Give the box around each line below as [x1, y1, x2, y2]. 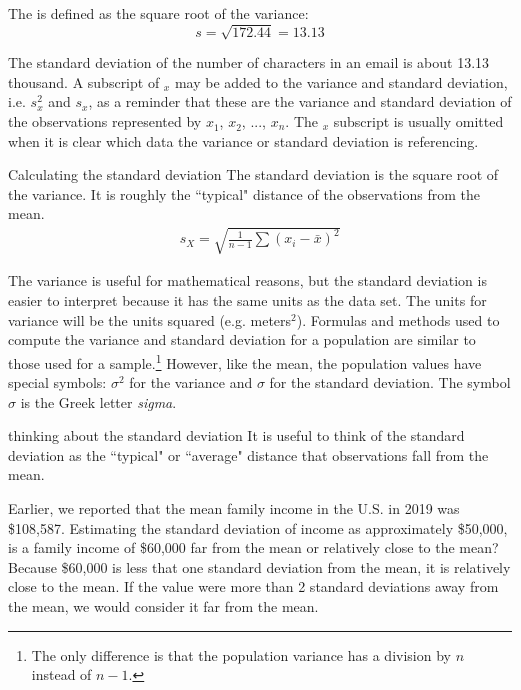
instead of [31, 664, 92, 685]
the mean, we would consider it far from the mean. [8, 596, 319, 617]
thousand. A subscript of [8, 71, 160, 92]
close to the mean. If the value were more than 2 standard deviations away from [8, 576, 499, 597]
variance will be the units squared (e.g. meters [8, 309, 292, 330]
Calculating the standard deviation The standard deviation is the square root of [8, 164, 499, 185]
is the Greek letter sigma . [20, 391, 177, 412]
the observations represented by [8, 110, 202, 131]
